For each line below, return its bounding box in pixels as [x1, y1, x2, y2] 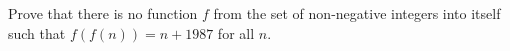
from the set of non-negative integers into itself [213, 3, 501, 23]
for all [217, 22, 255, 43]
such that [8, 22, 66, 43]
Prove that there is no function [8, 3, 198, 23]
